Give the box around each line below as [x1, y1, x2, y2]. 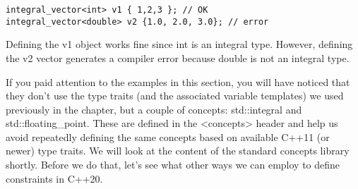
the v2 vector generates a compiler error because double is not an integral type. [6, 50, 350, 65]
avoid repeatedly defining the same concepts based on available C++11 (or [6, 129, 330, 144]
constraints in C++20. [6, 171, 103, 185]
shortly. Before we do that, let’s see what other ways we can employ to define [6, 157, 340, 172]
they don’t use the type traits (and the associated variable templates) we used [6, 88, 344, 103]
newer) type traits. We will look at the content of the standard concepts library [6, 143, 350, 158]
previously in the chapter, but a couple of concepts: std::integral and [6, 102, 302, 116]
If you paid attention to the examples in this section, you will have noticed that [6, 74, 350, 89]
